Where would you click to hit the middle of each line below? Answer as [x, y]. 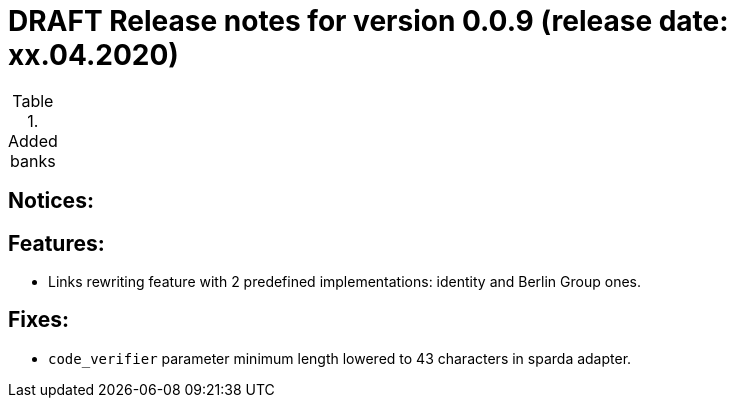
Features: [56, 243]
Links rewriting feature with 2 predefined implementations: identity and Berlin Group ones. [344, 282]
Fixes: [39, 320]
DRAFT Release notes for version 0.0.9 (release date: [368, 21]
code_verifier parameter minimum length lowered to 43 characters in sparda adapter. [340, 358]
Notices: [51, 201]
